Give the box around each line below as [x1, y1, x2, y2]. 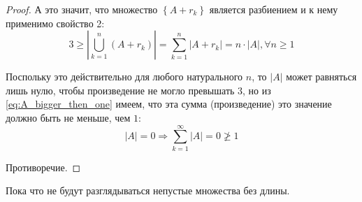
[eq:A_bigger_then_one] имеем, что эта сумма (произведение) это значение [6, 96, 332, 111]
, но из [242, 82, 271, 97]
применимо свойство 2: [6, 15, 105, 30]
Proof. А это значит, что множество [6, 2, 158, 16]
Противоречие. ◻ [6, 159, 81, 174]
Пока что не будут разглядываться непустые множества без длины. [6, 183, 290, 198]
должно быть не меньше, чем [6, 110, 131, 124]
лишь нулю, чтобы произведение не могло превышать [6, 82, 235, 97]
